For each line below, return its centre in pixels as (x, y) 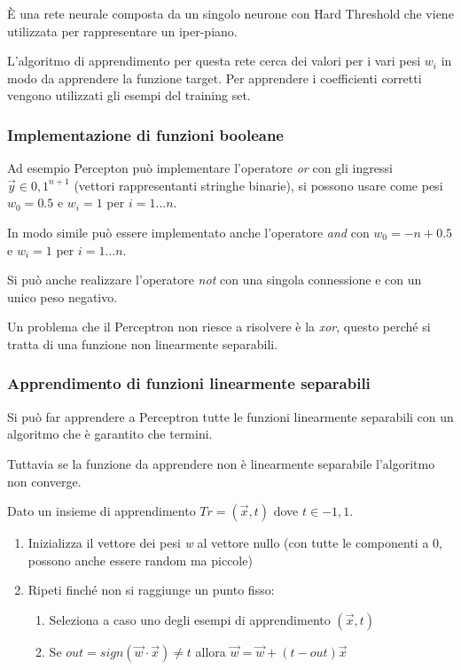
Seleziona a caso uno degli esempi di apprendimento (190, 619)
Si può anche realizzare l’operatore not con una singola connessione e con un (215, 280)
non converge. (44, 481)
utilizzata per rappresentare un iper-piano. (122, 31)
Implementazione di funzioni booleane (145, 134)
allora (211, 651)
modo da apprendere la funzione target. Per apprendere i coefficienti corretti (215, 78)
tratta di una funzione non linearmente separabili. (143, 343)
